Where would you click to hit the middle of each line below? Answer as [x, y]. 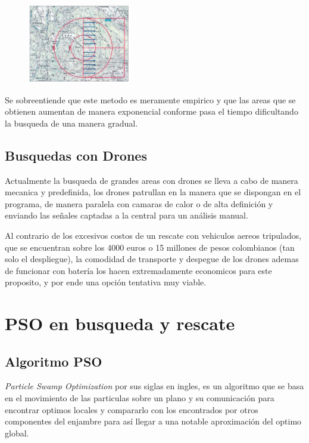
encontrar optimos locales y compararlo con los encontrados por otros [132, 409]
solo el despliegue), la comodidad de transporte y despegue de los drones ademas [152, 259]
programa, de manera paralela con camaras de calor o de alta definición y [139, 203]
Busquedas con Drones [76, 155]
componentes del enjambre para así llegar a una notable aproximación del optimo [153, 421]
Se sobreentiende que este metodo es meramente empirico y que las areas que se [150, 99]
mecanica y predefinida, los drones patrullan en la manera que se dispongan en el [153, 192]
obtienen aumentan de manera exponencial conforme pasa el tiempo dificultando [152, 111]
